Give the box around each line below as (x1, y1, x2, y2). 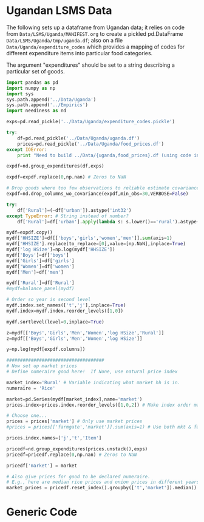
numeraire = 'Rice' (6, 385, 56, 391)
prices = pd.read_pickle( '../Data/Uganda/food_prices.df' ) (17, 141, 165, 147)
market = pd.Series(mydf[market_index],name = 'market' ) (6, 396, 143, 402)
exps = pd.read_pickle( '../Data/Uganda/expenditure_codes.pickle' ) (6, 119, 175, 125)
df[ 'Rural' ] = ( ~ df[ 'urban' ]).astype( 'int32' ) (17, 207, 132, 213)
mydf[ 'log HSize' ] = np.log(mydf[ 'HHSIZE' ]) (6, 246, 115, 253)
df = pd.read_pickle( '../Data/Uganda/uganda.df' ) (17, 135, 140, 141)
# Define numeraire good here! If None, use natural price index (6, 368, 178, 375)
